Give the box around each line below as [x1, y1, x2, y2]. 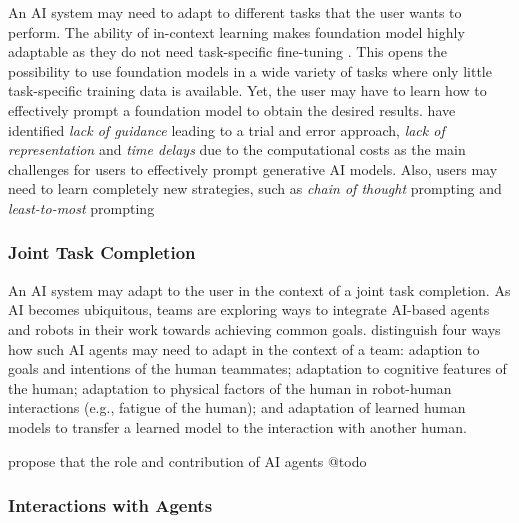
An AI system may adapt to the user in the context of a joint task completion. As [8, 279, 511, 300]
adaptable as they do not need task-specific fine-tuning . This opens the [8, 41, 448, 62]
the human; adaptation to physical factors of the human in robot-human [8, 377, 452, 398]
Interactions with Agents [8, 493, 213, 518]
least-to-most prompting [8, 197, 155, 218]
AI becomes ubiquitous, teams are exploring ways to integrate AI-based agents [8, 299, 490, 320]
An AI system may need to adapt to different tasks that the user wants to [8, 2, 462, 22]
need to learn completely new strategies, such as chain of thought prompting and [8, 178, 502, 199]
